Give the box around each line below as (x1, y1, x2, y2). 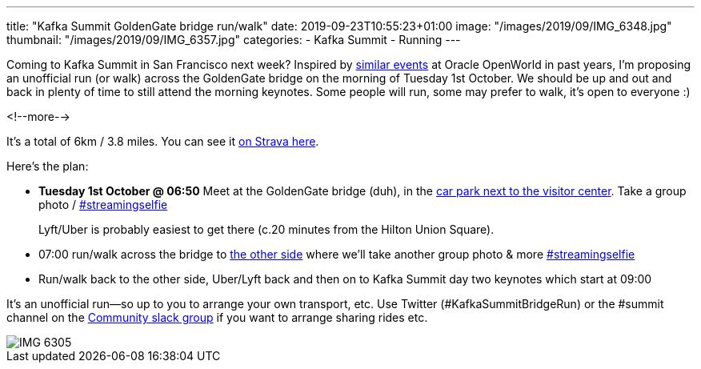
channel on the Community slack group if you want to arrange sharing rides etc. (6, 311, 428, 324)
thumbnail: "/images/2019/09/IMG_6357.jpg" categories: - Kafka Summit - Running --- (6, 33, 461, 46)
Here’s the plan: (6, 159, 89, 173)
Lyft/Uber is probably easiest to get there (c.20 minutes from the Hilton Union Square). (38, 223, 495, 236)
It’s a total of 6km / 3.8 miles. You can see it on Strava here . (6, 134, 319, 148)
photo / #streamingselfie (38, 198, 168, 211)
